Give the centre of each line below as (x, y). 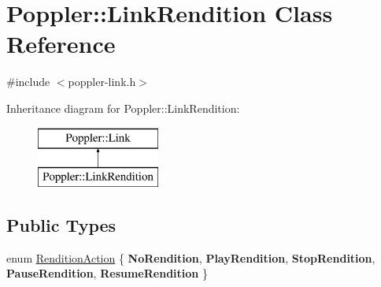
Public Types (61, 225)
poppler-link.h (102, 82)
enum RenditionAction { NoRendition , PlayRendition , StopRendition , (191, 257)
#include (28, 82)
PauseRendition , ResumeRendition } (107, 273)
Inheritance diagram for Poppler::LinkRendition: (123, 108)
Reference (61, 44)
